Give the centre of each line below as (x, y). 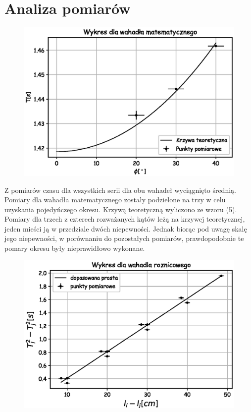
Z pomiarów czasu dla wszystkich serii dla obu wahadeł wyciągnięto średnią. (120, 190)
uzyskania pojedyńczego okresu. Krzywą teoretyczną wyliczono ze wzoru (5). (121, 209)
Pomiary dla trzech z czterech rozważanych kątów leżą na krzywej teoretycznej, (125, 219)
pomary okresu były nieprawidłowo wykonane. (75, 248)
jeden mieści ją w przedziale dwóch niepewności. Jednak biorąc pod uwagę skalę (126, 228)
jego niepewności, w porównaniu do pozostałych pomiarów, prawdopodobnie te (124, 238)
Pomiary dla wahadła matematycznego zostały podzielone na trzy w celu (115, 200)
